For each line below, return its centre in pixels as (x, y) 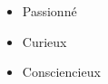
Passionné (49, 11)
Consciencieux (61, 72)
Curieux (44, 41)
